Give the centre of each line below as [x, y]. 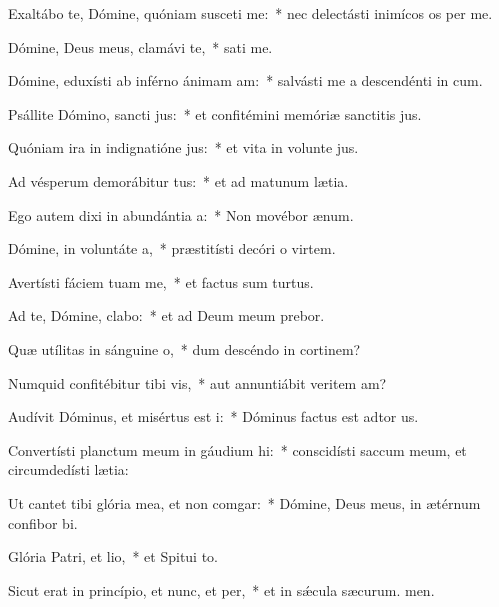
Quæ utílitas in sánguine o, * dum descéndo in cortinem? [184, 348]
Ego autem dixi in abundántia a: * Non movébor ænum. [181, 214]
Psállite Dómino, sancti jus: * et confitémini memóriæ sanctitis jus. [215, 113]
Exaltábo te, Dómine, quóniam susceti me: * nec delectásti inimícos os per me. [250, 13]
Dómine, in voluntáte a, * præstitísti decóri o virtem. [172, 248]
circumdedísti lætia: [68, 469]
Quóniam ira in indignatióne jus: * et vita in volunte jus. [183, 147]
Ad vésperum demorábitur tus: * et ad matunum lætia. [178, 180]
